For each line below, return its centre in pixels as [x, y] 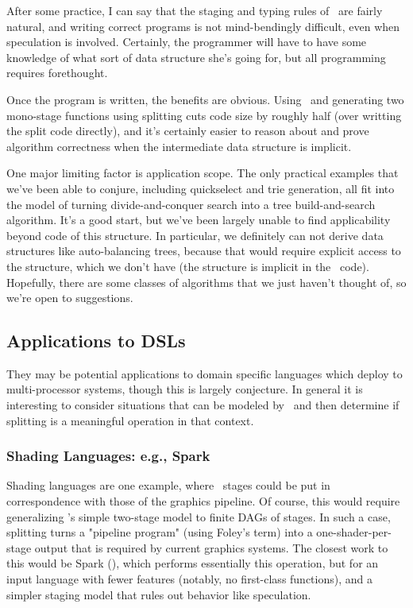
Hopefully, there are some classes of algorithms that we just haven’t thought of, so [206, 282]
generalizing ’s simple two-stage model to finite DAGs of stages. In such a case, [199, 516]
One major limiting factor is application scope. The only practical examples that [203, 173]
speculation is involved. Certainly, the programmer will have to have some [187, 42]
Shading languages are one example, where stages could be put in [168, 485]
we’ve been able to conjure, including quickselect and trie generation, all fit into [201, 188]
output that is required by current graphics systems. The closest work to [211, 547]
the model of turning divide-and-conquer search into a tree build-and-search [191, 204]
